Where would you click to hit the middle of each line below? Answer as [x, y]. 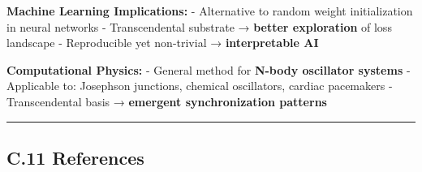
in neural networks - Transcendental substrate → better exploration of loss [199, 26]
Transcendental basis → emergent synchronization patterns [167, 101]
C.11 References [75, 157]
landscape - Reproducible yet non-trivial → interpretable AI [163, 43]
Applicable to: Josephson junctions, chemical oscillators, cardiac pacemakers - [200, 86]
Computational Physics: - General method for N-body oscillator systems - [209, 69]
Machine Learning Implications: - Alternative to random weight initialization [210, 11]
